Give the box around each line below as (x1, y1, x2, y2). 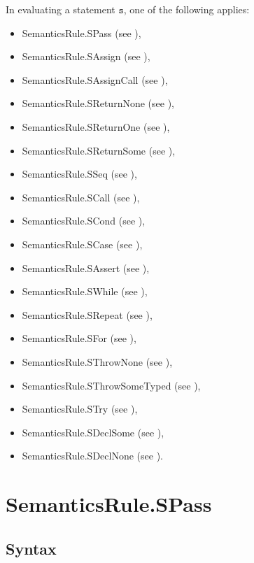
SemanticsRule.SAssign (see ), (22, 49, 150, 64)
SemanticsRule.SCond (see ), (22, 213, 146, 228)
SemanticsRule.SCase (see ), (22, 236, 143, 251)
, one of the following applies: (123, 2, 250, 16)
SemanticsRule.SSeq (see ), (22, 166, 137, 181)
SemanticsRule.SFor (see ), (22, 331, 136, 345)
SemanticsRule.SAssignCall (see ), (22, 72, 168, 87)
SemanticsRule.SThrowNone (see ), (22, 354, 173, 369)
